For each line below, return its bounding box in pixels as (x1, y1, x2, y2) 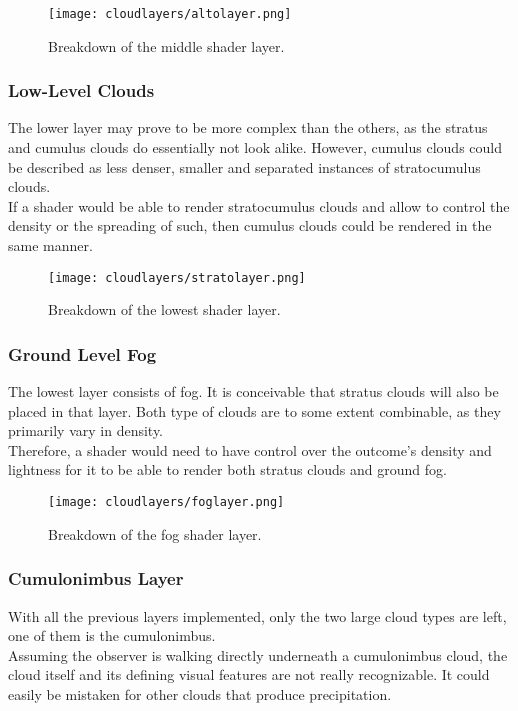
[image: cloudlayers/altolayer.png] (48, 7, 292, 21)
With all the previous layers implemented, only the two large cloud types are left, (8, 605, 507, 626)
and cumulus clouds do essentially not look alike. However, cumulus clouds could (8, 137, 502, 158)
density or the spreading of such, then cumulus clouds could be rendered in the (8, 215, 492, 236)
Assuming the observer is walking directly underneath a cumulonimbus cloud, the (8, 644, 508, 665)
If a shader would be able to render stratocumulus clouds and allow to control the (8, 195, 510, 216)
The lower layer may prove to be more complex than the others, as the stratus (8, 117, 488, 138)
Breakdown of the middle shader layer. (48, 35, 285, 56)
